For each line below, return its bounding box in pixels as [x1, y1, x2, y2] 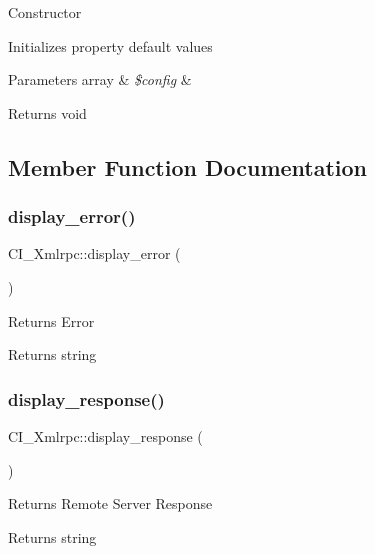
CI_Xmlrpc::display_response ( [8, 425, 203, 446]
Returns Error [8, 310, 95, 331]
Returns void [8, 102, 87, 123]
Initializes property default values [8, 35, 213, 56]
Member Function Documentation [8, 151, 368, 182]
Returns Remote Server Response [8, 493, 213, 514]
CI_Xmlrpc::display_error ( [8, 243, 181, 264]
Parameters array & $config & [8, 69, 192, 90]
